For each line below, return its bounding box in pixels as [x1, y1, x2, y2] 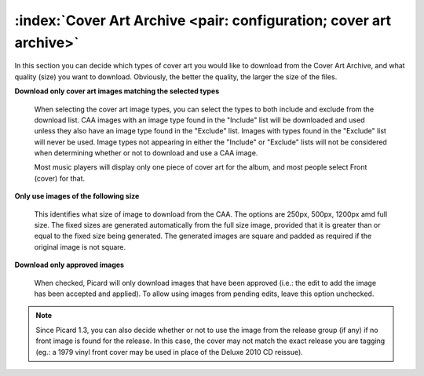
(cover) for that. [34, 173, 86, 183]
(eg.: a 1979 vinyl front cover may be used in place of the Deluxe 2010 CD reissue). [35, 347, 304, 356]
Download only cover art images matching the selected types [14, 86, 220, 96]
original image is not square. [34, 242, 126, 251]
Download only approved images [14, 260, 125, 270]
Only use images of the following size [14, 192, 140, 201]
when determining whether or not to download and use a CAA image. [34, 148, 258, 158]
